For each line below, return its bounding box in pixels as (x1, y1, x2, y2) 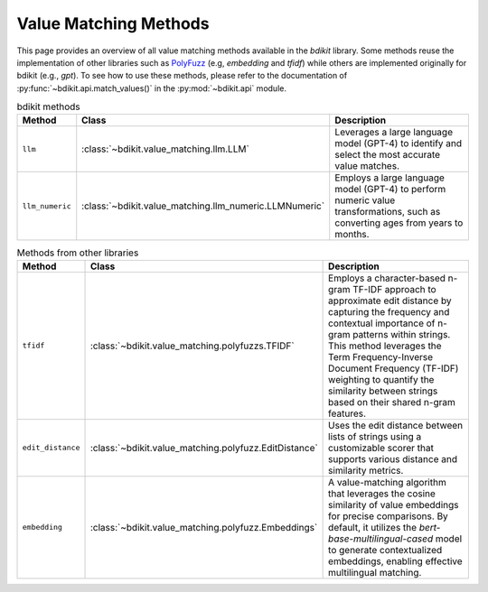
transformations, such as (334, 206, 441, 218)
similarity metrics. (328, 464, 404, 476)
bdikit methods (16, 100, 80, 113)
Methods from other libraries (16, 246, 139, 259)
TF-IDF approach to (352, 282, 437, 295)
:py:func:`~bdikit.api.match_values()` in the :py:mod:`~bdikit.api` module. (16, 82, 286, 94)
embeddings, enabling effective (328, 555, 463, 568)
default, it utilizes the (328, 521, 418, 533)
